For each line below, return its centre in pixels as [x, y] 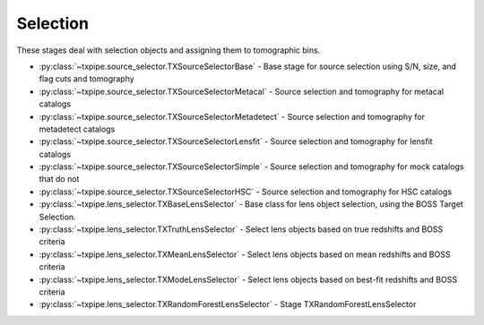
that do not [59, 179]
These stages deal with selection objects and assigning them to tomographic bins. [169, 50]
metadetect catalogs [77, 129]
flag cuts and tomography [86, 79]
